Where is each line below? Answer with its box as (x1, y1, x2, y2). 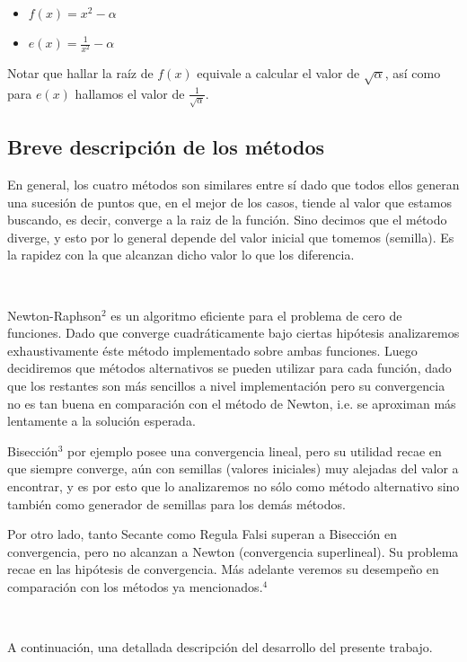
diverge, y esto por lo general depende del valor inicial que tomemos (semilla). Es (7, 227, 454, 246)
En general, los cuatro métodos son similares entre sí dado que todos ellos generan (7, 175, 460, 194)
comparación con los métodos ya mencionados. (7, 577, 263, 596)
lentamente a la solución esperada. (7, 411, 196, 430)
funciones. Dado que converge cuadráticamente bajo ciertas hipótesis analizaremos (7, 323, 460, 342)
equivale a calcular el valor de (197, 64, 360, 83)
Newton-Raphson (7, 305, 101, 324)
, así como (384, 64, 441, 83)
